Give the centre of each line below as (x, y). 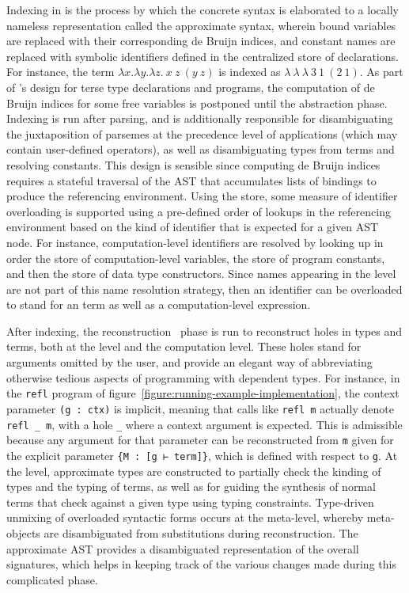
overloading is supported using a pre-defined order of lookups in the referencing (199, 211)
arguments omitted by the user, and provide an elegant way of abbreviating (189, 362)
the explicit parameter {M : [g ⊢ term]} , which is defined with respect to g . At (202, 455)
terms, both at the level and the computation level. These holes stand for (184, 346)
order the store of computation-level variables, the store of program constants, (196, 258)
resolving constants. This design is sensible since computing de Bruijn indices (193, 164)
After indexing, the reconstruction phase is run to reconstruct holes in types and (204, 331)
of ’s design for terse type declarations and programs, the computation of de (191, 87)
